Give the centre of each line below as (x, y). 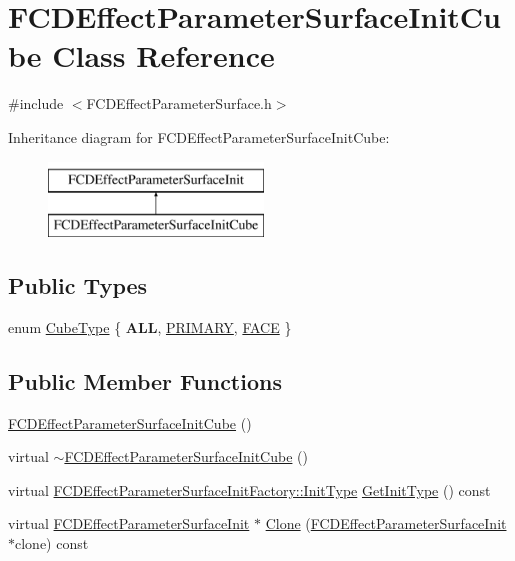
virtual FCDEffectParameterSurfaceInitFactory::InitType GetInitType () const (249, 489)
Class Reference (163, 55)
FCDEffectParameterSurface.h (179, 103)
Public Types (78, 285)
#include (36, 103)
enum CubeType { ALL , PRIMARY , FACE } (150, 326)
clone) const (52, 543)
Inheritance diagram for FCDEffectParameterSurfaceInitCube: (199, 136)
